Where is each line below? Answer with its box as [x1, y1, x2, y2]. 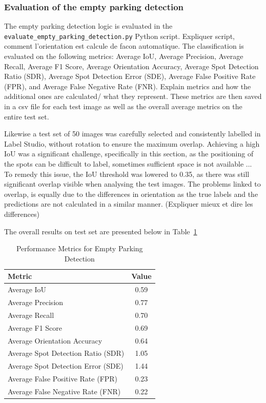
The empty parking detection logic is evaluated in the [4, 21, 173, 31]
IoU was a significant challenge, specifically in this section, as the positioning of [4, 148, 254, 159]
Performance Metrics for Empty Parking [16, 243, 143, 254]
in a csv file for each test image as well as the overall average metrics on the [4, 101, 242, 112]
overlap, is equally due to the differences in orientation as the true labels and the [4, 188, 258, 199]
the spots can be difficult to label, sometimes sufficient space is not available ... [4, 158, 252, 169]
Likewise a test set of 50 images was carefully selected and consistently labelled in [4, 128, 261, 139]
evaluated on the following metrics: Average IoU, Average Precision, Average [4, 51, 243, 62]
